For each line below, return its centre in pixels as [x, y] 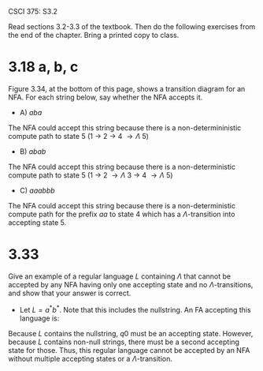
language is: [39, 318]
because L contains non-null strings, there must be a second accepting [124, 342]
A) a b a [31, 112]
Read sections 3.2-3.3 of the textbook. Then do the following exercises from [132, 26]
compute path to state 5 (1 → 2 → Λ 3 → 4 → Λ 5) [91, 175]
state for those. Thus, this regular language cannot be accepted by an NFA [129, 350]
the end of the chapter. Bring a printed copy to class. [94, 35]
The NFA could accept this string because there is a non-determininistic [125, 127]
